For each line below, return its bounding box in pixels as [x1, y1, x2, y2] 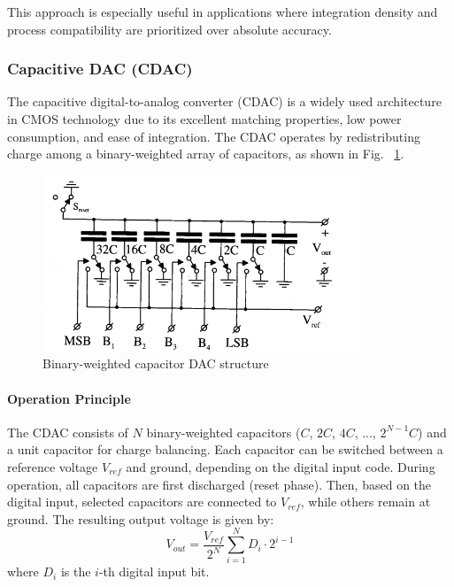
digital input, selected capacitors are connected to [7, 492, 277, 511]
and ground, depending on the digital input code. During [126, 457, 435, 475]
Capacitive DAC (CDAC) [7, 58, 193, 80]
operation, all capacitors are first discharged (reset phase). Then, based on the [7, 475, 432, 493]
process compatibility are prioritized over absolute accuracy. [7, 19, 332, 38]
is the [60, 562, 91, 581]
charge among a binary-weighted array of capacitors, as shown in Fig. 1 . [7, 144, 404, 163]
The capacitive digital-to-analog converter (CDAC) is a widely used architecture [7, 92, 442, 111]
